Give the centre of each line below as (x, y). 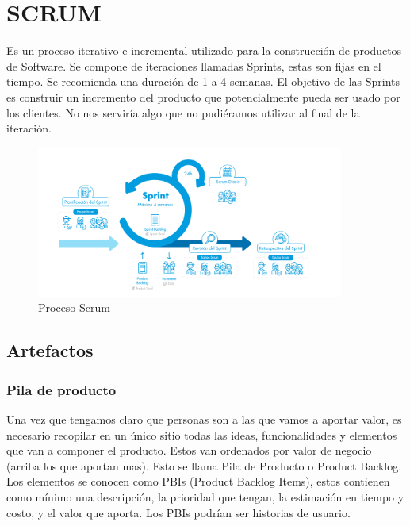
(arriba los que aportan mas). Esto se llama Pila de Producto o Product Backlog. (204, 465)
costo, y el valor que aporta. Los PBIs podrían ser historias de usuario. (178, 512)
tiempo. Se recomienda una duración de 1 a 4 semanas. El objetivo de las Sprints (203, 81)
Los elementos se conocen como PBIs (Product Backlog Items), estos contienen (198, 481)
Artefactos (50, 350)
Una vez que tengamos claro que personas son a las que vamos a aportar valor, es (204, 419)
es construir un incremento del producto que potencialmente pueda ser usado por (203, 96)
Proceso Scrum (74, 307)
